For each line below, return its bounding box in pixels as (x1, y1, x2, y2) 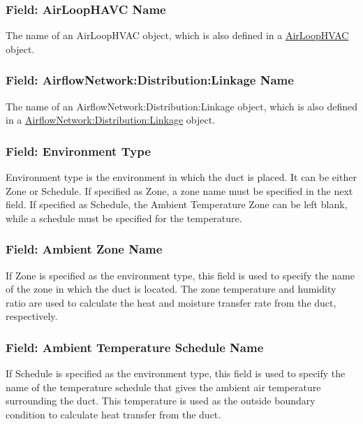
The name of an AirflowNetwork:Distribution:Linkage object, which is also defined (6, 98, 357, 113)
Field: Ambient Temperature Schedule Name (6, 338, 264, 356)
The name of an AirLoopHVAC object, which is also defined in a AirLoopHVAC (6, 28, 349, 43)
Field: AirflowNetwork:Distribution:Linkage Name (6, 71, 294, 89)
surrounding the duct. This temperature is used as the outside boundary (6, 393, 316, 408)
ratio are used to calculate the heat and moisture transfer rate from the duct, (6, 295, 336, 309)
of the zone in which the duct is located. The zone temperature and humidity (6, 282, 336, 296)
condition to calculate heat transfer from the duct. (6, 407, 221, 421)
